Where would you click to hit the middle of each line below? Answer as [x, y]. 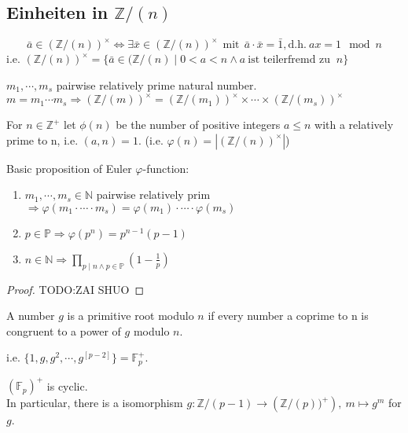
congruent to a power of [64, 330]
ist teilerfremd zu [289, 60]
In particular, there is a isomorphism [95, 403]
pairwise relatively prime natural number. [156, 85]
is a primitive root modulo [130, 316]
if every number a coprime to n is [288, 316]
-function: [166, 168]
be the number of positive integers [198, 125]
